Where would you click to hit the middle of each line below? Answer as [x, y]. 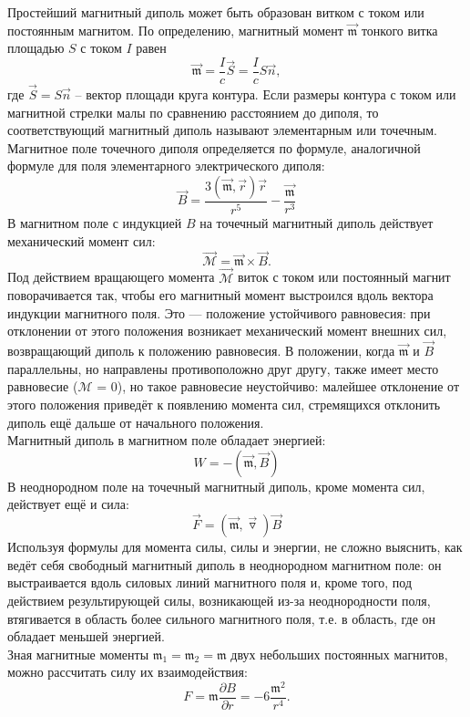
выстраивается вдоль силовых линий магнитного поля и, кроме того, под [210, 582]
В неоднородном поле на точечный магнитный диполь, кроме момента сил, [216, 486]
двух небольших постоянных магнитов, [339, 654]
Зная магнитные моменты [78, 654]
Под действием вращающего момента [111, 277]
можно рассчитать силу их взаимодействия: [128, 672]
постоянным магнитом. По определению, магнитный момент [175, 30]
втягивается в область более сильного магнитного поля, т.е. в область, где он [222, 618]
